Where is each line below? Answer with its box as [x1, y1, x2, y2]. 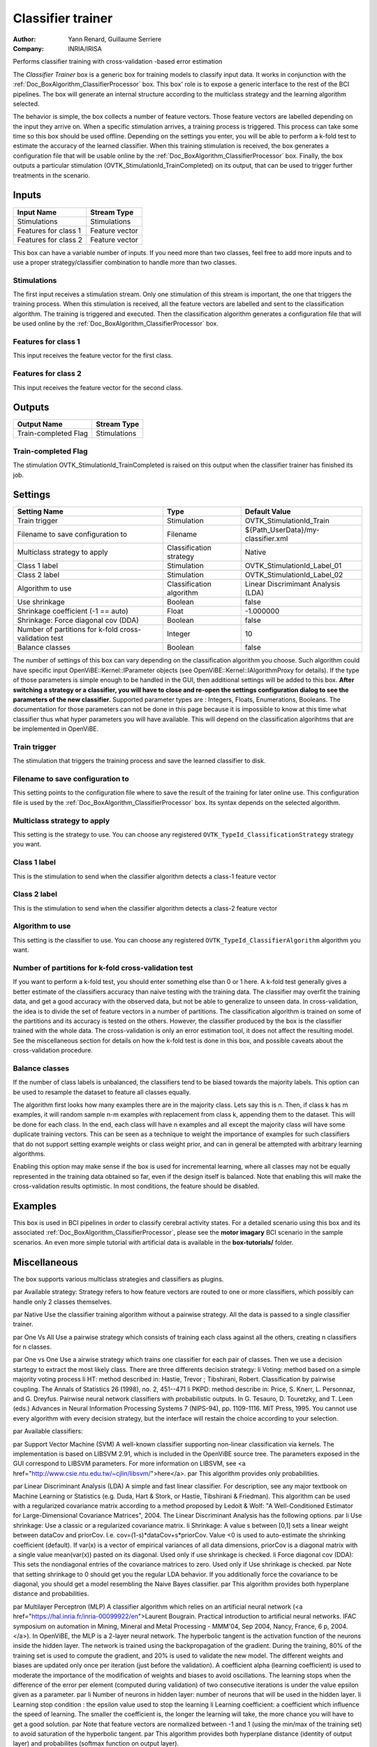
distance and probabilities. [13, 1590, 89, 1598]
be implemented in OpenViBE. [13, 725, 99, 733]
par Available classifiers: [13, 1427, 83, 1435]
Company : [13, 44, 45, 52]
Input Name [17, 207, 57, 217]
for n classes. [13, 1342, 52, 1351]
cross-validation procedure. [13, 1046, 94, 1054]
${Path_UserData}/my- [244, 525, 320, 535]
